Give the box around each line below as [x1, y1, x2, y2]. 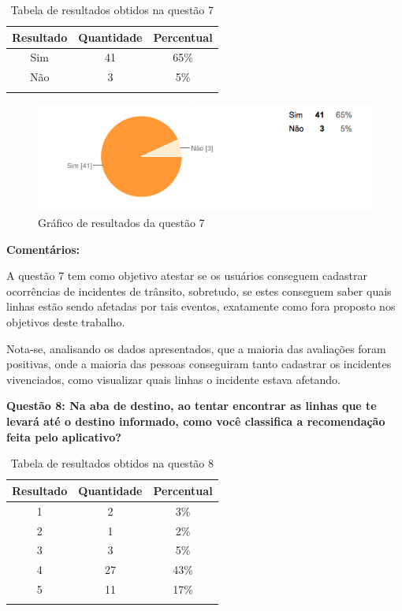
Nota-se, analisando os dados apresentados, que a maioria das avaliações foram [6, 340, 386, 356]
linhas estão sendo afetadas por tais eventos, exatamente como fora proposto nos [6, 298, 396, 315]
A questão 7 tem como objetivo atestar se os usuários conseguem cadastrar [6, 267, 368, 284]
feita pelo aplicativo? [6, 428, 121, 445]
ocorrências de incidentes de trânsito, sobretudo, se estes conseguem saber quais [6, 282, 392, 299]
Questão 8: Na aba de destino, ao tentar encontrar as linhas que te [6, 397, 377, 414]
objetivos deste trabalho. [6, 314, 125, 330]
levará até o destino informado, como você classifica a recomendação [6, 413, 385, 430]
